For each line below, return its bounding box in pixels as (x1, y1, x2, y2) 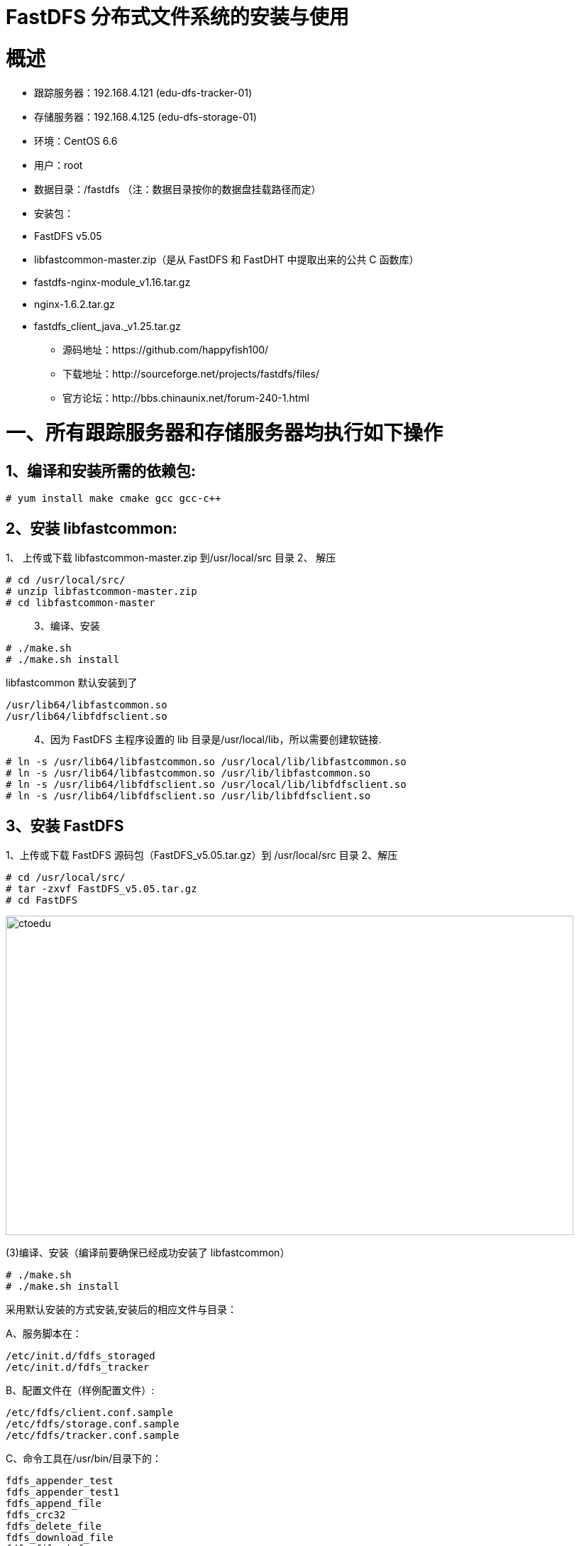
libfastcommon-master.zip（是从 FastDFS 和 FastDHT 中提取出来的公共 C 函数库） (34, 253, 419, 265)
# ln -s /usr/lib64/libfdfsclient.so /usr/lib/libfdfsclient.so (6, 790, 371, 802)
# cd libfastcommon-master (6, 597, 155, 609)
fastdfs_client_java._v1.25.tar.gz (34, 319, 181, 332)
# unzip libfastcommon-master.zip (6, 586, 197, 598)
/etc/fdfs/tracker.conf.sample (6, 1430, 180, 1442)
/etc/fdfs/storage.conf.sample (6, 1418, 180, 1430)
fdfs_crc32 (6, 1509, 66, 1521)
